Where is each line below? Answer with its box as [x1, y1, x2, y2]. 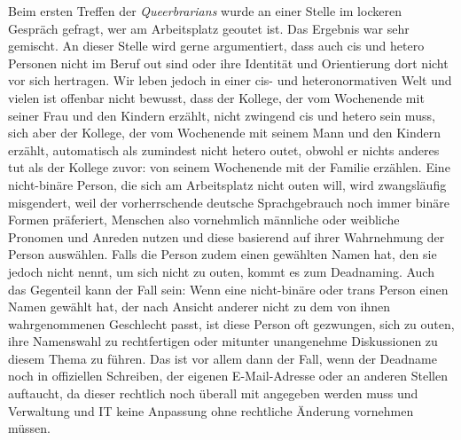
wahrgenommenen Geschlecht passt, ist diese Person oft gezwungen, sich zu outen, [8, 314, 455, 333]
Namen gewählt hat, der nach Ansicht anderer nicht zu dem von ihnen [8, 297, 391, 316]
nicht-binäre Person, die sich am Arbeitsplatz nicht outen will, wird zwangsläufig [8, 175, 447, 193]
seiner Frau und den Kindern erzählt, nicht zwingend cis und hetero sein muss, [8, 106, 435, 124]
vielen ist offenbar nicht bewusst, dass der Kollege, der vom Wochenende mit [8, 88, 425, 106]
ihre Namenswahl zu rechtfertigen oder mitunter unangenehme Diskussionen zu [8, 332, 438, 350]
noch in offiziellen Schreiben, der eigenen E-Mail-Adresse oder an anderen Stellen [8, 366, 448, 385]
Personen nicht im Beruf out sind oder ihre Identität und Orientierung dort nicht [8, 53, 449, 72]
